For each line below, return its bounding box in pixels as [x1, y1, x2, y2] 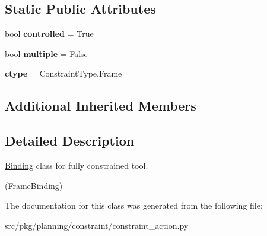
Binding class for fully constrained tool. [5, 159, 148, 171]
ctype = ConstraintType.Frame [5, 67, 122, 80]
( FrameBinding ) [5, 179, 63, 191]
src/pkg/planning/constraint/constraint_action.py [5, 219, 189, 231]
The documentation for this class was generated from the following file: [5, 199, 263, 212]
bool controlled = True [5, 27, 94, 40]
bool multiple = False [5, 47, 88, 59]
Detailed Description [5, 131, 135, 150]
